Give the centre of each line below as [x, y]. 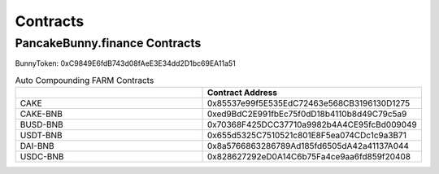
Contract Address [242, 93]
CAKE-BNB [41, 114]
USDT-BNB [41, 136]
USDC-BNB [42, 157]
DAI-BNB [37, 146]
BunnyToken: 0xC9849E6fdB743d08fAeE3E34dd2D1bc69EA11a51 [125, 63]
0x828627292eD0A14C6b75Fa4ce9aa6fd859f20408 [309, 157]
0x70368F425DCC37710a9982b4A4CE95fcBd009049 [312, 124]
